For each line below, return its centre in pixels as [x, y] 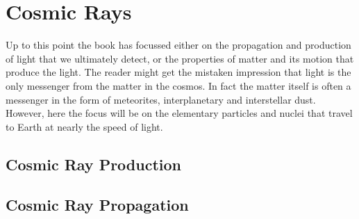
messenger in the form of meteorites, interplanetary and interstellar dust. [161, 99]
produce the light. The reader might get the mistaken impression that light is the [178, 72]
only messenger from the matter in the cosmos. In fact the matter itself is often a [178, 85]
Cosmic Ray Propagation [97, 205]
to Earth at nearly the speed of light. [84, 126]
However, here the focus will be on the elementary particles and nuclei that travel [179, 113]
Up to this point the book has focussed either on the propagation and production [178, 45]
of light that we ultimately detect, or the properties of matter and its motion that [180, 58]
